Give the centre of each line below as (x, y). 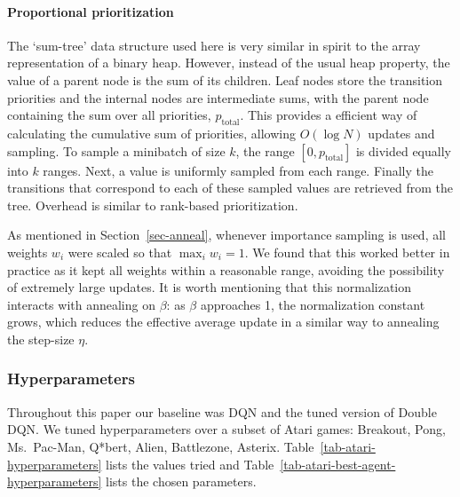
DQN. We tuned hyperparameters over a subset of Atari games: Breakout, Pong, (226, 429)
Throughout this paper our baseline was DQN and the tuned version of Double (222, 411)
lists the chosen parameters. (181, 481)
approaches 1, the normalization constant (313, 304)
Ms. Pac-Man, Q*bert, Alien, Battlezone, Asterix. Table (161, 446)
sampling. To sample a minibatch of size (116, 150)
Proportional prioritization (91, 11)
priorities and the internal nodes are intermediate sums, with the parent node (218, 97)
